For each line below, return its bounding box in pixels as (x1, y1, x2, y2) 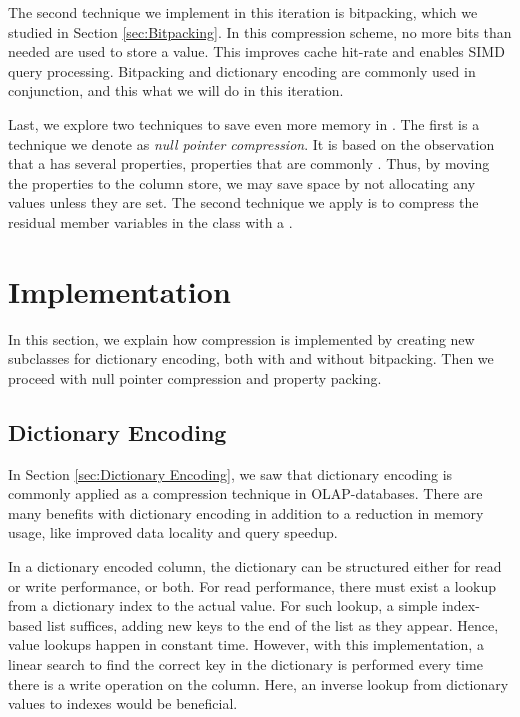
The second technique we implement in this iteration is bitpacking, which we (8, 2, 478, 22)
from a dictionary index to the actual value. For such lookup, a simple (8, 595, 438, 616)
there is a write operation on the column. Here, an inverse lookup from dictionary (8, 673, 509, 694)
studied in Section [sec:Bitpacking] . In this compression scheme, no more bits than (8, 21, 512, 42)
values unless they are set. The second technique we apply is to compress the (8, 192, 479, 213)
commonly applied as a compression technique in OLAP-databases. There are (8, 483, 483, 504)
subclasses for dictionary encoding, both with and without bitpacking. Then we (8, 348, 494, 369)
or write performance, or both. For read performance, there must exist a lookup (8, 575, 497, 596)
